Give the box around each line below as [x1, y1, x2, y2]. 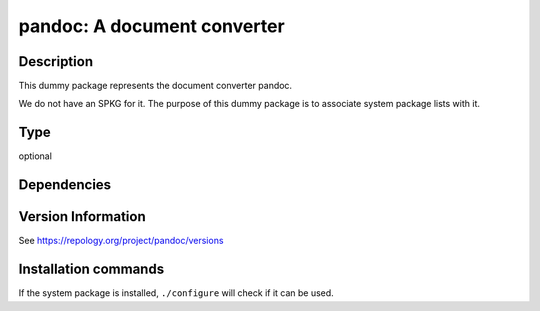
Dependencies [18, 176, 112, 194]
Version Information [18, 208, 146, 225]
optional [18, 150, 52, 162]
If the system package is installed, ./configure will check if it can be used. [18, 287, 334, 299]
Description [18, 53, 94, 70]
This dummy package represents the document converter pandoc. [18, 80, 293, 92]
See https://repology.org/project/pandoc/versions [18, 235, 224, 247]
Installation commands [18, 261, 165, 278]
